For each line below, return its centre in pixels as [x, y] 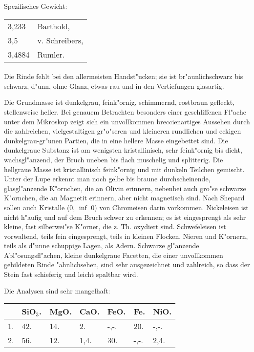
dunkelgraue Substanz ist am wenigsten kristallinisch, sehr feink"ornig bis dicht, [123, 150]
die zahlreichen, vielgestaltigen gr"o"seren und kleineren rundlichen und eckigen [123, 131]
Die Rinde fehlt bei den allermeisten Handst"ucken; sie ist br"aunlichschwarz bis [124, 76]
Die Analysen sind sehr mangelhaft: [57, 290]
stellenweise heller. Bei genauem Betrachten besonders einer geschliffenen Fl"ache [125, 111]
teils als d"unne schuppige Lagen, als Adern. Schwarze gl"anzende [102, 245]
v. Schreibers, [60, 40]
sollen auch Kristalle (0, [40, 207]
